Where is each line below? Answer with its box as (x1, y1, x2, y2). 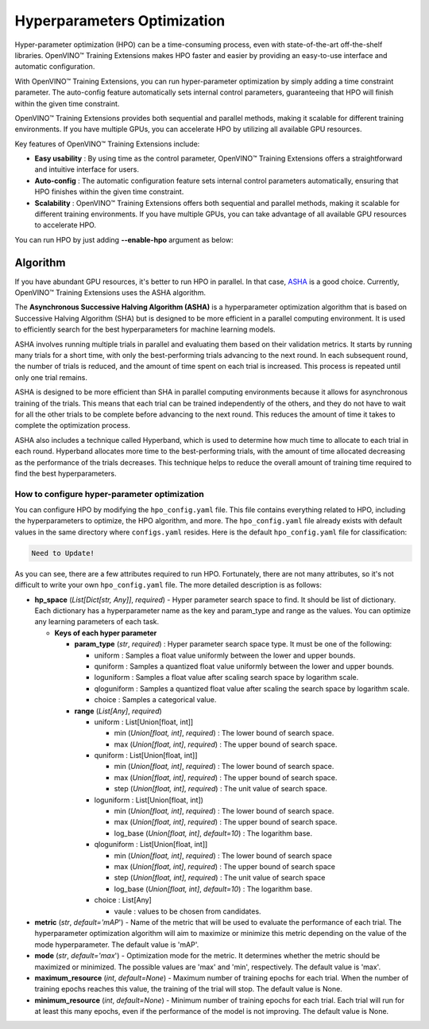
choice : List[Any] (94, 895, 153, 905)
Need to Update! (31, 549, 95, 557)
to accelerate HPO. (34, 220, 97, 230)
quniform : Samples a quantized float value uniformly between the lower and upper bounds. (94, 661, 395, 671)
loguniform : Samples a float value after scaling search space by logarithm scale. (94, 673, 359, 682)
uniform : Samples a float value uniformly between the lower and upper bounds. (94, 650, 356, 660)
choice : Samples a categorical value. (94, 695, 217, 705)
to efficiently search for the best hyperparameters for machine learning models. (14, 324, 276, 334)
